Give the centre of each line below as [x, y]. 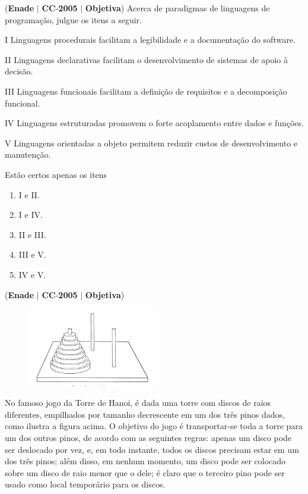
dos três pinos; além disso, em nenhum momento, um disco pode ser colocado [145, 461]
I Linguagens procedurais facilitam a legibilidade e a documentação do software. [150, 40]
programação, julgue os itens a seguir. [73, 19]
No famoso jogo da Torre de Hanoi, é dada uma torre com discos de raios [138, 403]
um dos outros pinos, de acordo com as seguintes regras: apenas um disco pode [148, 437]
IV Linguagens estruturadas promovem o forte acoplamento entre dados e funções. [154, 123]
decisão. [19, 71]
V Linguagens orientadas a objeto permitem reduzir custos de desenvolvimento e [151, 143]
